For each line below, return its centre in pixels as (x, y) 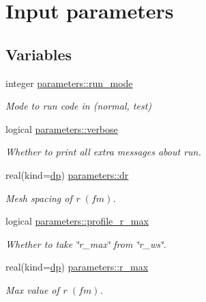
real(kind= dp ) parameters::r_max (77, 267)
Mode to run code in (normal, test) (79, 106)
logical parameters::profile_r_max (77, 221)
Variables (39, 54)
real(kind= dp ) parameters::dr (67, 174)
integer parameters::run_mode (69, 83)
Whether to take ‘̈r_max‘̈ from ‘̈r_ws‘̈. (86, 243)
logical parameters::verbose (62, 128)
